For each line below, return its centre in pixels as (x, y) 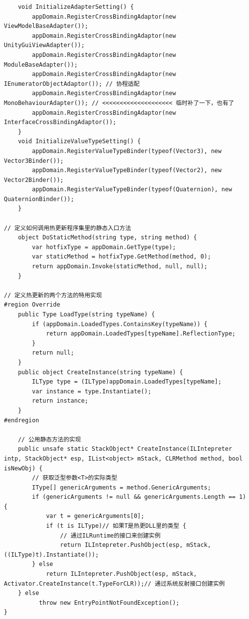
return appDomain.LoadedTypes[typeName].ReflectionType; (141, 334)
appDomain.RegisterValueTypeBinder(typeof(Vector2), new (127, 170)
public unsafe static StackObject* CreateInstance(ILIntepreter (125, 449)
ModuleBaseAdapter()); (41, 64)
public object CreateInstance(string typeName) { (100, 372)
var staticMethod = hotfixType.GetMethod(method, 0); (122, 257)
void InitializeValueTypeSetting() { (79, 142)
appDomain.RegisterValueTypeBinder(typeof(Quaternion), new (132, 190)
